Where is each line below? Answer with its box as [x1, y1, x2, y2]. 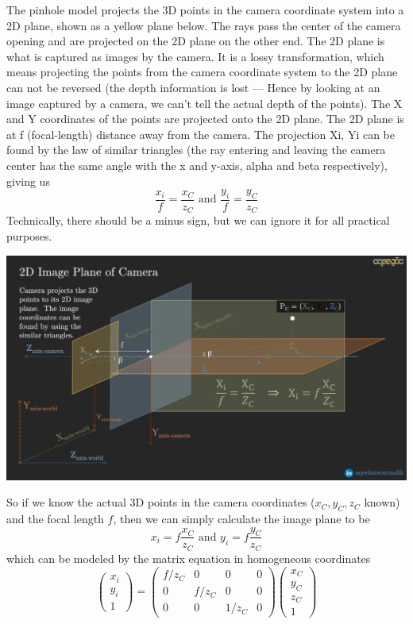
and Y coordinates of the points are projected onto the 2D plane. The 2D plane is [6, 110, 404, 127]
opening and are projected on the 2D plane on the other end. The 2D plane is [6, 33, 385, 49]
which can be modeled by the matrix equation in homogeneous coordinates [6, 549, 371, 566]
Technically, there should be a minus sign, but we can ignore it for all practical [6, 212, 390, 229]
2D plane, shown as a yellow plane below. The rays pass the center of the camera [6, 17, 401, 33]
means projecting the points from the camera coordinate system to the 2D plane [6, 64, 398, 80]
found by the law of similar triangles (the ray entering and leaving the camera [6, 141, 386, 158]
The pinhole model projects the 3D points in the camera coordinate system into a [6, 2, 404, 17]
